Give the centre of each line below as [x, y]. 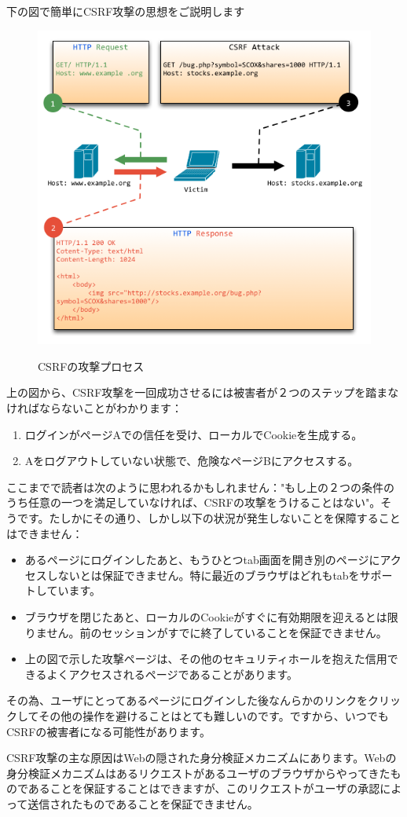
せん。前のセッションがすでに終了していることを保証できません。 [217, 632]
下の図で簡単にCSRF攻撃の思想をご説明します [126, 11]
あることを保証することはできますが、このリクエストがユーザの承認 [204, 788]
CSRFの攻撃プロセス [91, 366]
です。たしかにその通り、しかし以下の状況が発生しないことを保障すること [209, 517]
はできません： [45, 533]
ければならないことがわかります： [94, 408]
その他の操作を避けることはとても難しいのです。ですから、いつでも [214, 715]
